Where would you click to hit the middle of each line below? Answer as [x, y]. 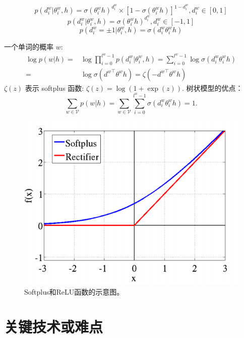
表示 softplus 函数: [54, 88]
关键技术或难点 [54, 326]
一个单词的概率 [29, 47]
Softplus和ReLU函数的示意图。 [74, 291]
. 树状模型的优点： [212, 88]
